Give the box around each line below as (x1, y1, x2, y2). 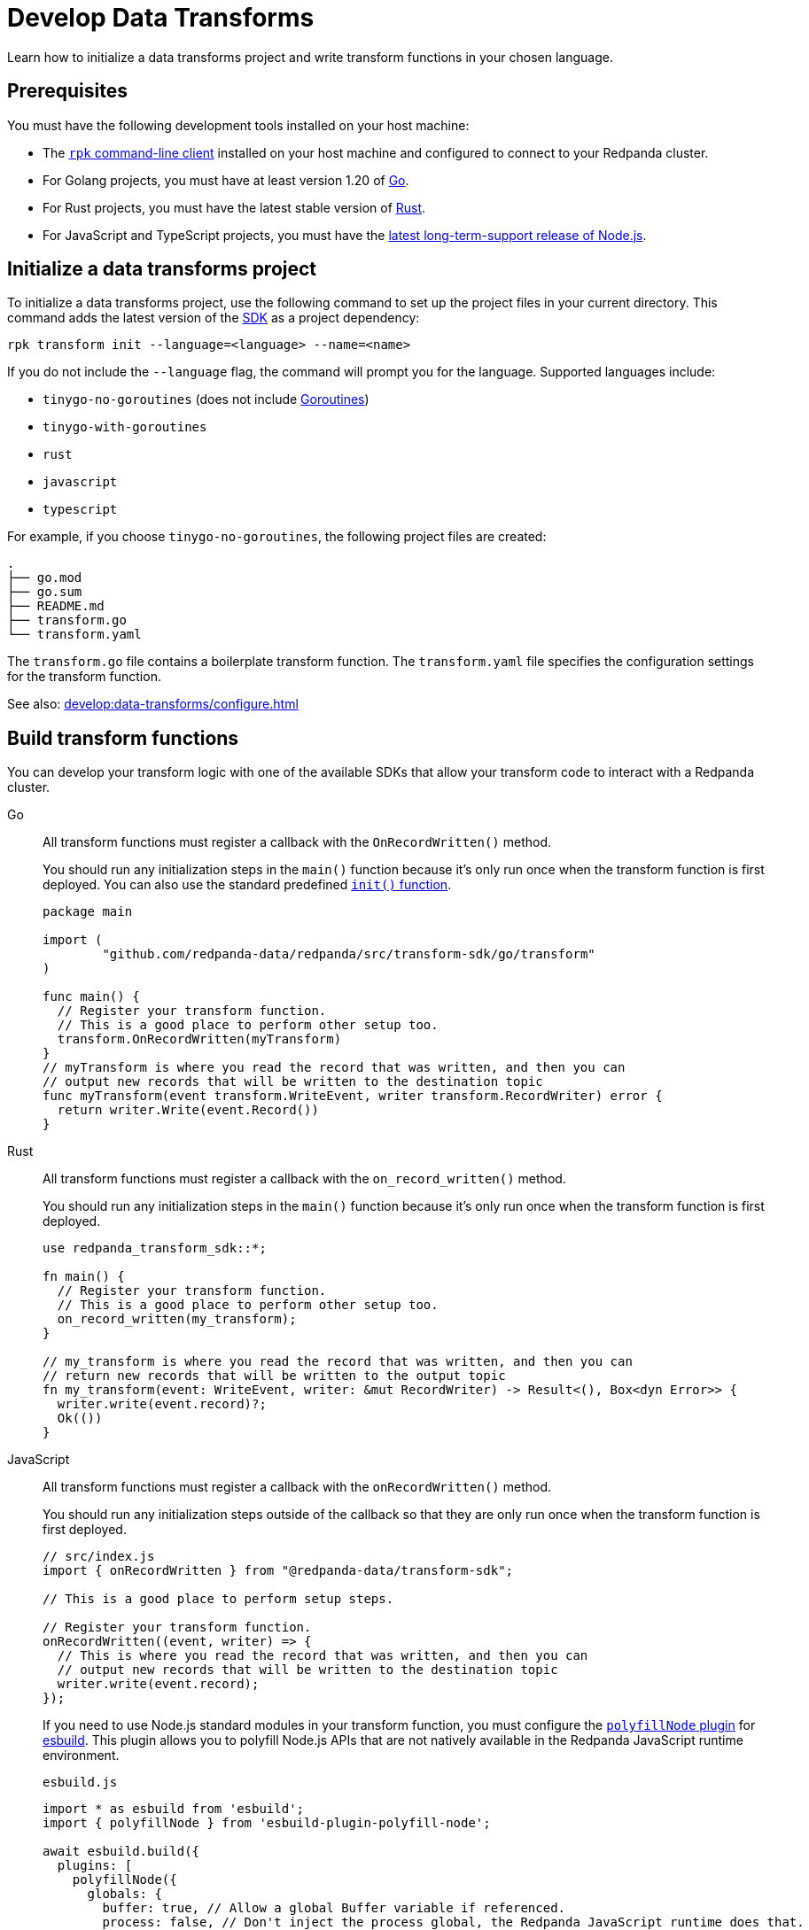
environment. (43, 1748, 120, 1763)
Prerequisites (7, 80, 128, 103)
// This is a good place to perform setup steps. (43, 1592, 394, 1607)
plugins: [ (57, 1858, 133, 1873)
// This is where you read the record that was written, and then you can (57, 1648, 588, 1663)
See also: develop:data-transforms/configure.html (7, 696, 299, 712)
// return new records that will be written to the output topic (43, 1368, 506, 1384)
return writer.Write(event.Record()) (57, 1103, 319, 1118)
